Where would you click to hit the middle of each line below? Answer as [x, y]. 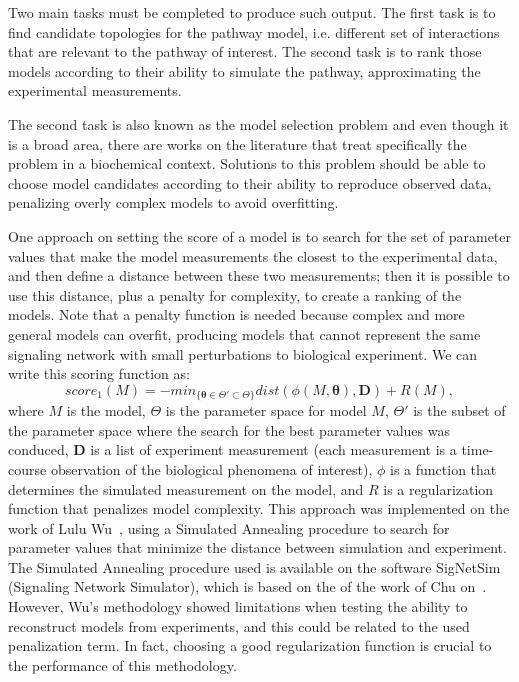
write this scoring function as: [99, 373]
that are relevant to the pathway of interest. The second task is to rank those [245, 51]
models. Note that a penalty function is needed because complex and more [236, 314]
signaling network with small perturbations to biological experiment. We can [243, 353]
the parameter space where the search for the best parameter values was [229, 429]
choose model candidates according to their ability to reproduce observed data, [250, 182]
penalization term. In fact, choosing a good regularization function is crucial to [250, 645]
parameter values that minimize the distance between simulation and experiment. [257, 547]
